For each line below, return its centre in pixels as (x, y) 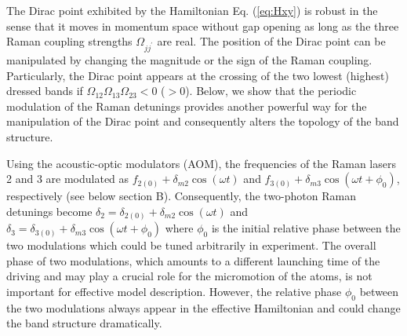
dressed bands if (45, 91)
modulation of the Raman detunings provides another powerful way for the (187, 106)
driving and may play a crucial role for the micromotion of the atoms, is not (189, 276)
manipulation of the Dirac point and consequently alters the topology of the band (203, 121)
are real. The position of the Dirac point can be (271, 41)
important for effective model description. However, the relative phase (174, 291)
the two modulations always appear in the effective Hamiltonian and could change (203, 307)
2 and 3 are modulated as (68, 179)
